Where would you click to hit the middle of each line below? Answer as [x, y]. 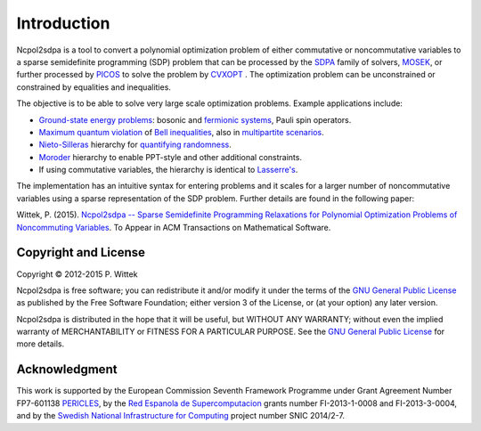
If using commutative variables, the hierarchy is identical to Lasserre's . [168, 170]
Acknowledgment [67, 370]
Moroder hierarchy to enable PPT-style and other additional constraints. [171, 157]
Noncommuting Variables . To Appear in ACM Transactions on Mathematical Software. [174, 227]
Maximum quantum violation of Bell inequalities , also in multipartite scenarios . [181, 132]
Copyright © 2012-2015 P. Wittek [77, 274]
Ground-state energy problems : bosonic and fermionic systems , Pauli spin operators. [195, 119]
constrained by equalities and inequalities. [94, 87]
